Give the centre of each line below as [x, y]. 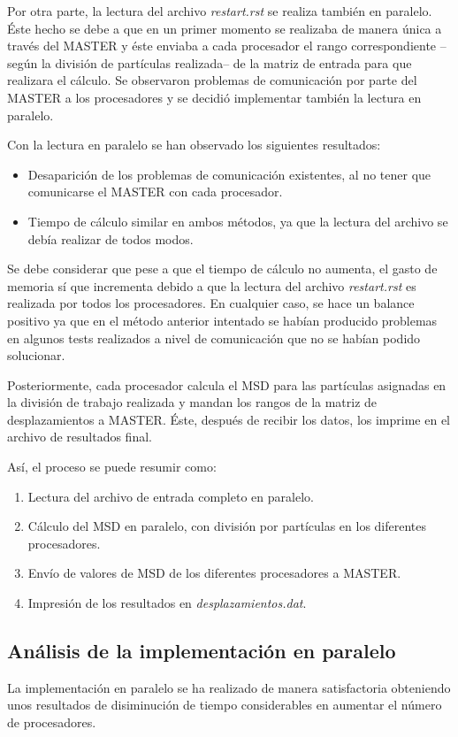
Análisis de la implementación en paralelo [202, 651]
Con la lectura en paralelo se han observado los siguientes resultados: [194, 145]
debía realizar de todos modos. [111, 238]
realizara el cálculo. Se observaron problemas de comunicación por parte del [212, 80]
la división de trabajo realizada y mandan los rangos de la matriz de [192, 402]
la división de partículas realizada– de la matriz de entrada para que [226, 62]
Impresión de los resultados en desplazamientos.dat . [167, 603]
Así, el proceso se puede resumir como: [112, 467]
